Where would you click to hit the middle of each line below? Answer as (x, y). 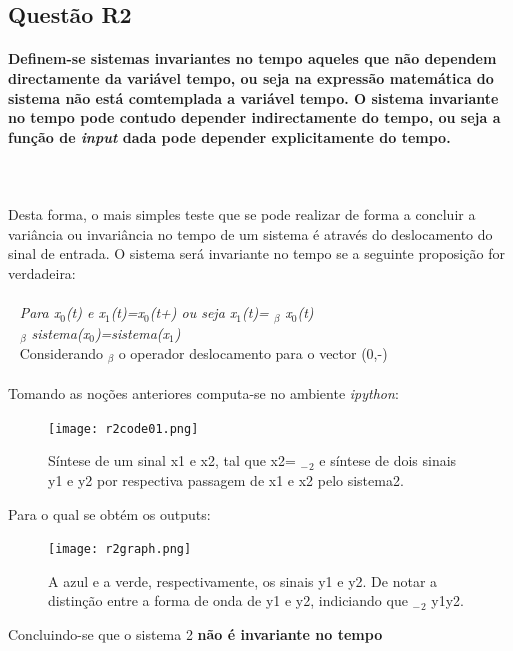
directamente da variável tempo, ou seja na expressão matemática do (251, 77)
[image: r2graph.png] (120, 549)
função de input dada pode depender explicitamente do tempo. (229, 136)
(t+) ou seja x (193, 312)
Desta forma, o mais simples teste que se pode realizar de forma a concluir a (242, 214)
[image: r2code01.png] (123, 428)
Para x (40, 312)
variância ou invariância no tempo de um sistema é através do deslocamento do (250, 233)
